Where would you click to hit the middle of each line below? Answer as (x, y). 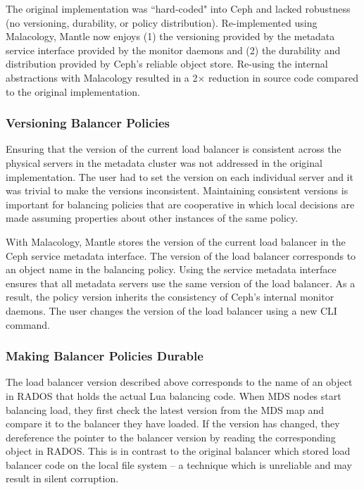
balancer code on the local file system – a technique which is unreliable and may (179, 464)
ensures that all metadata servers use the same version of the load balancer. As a (181, 283)
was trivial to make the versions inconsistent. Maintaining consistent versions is (177, 190)
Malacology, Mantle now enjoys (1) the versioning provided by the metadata (170, 36)
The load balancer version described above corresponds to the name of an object (179, 382)
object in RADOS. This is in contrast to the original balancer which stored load (178, 451)
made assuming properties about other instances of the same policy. (152, 218)
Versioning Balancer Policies (88, 123)
